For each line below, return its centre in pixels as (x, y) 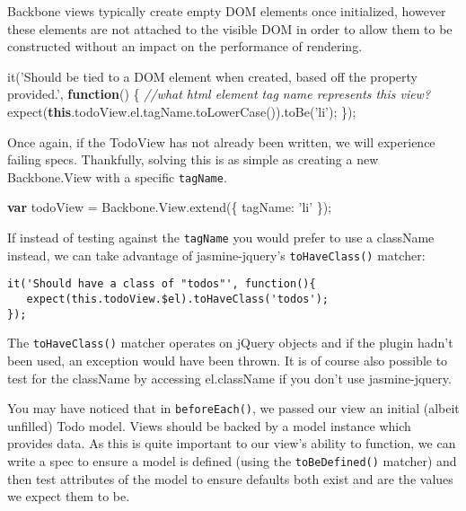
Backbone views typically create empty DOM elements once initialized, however (227, 11)
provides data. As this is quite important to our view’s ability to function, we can (232, 443)
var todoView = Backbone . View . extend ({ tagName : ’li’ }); (170, 207)
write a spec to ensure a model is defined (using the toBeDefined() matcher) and (232, 460)
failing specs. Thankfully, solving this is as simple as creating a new (193, 159)
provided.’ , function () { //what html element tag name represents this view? (219, 94)
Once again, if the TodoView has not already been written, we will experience (221, 141)
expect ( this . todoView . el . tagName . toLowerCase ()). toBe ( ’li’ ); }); (182, 111)
